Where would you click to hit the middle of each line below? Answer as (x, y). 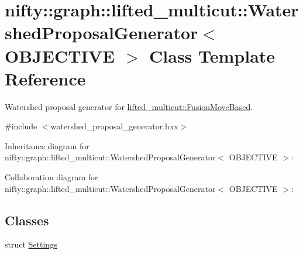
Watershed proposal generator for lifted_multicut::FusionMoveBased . (129, 106)
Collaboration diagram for (51, 177)
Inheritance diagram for (47, 145)
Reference (45, 78)
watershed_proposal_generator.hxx (114, 126)
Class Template (212, 55)
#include (21, 126)
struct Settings (31, 244)
